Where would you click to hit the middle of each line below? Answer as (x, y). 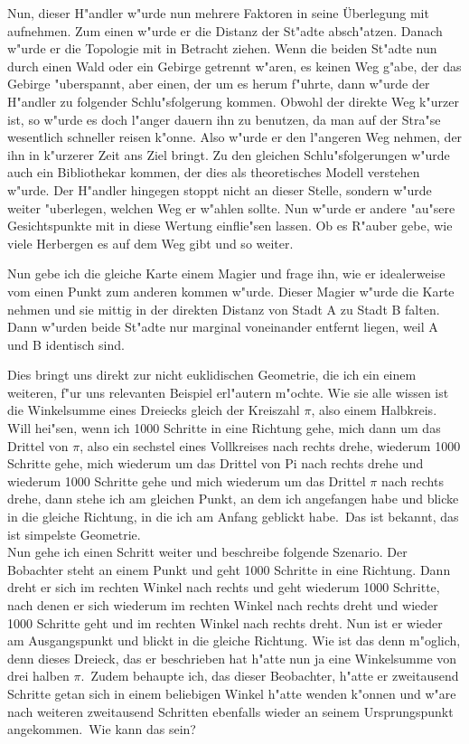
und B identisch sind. (66, 344)
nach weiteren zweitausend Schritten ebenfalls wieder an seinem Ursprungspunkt (230, 711)
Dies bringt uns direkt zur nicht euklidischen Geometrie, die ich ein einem (212, 375)
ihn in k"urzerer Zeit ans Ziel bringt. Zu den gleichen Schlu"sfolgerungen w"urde (229, 154)
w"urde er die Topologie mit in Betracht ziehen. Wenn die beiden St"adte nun (222, 48)
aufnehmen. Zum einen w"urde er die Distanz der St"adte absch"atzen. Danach (225, 30)
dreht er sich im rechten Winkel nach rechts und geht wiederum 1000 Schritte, (224, 587)
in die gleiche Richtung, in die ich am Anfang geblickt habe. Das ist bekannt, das (233, 517)
